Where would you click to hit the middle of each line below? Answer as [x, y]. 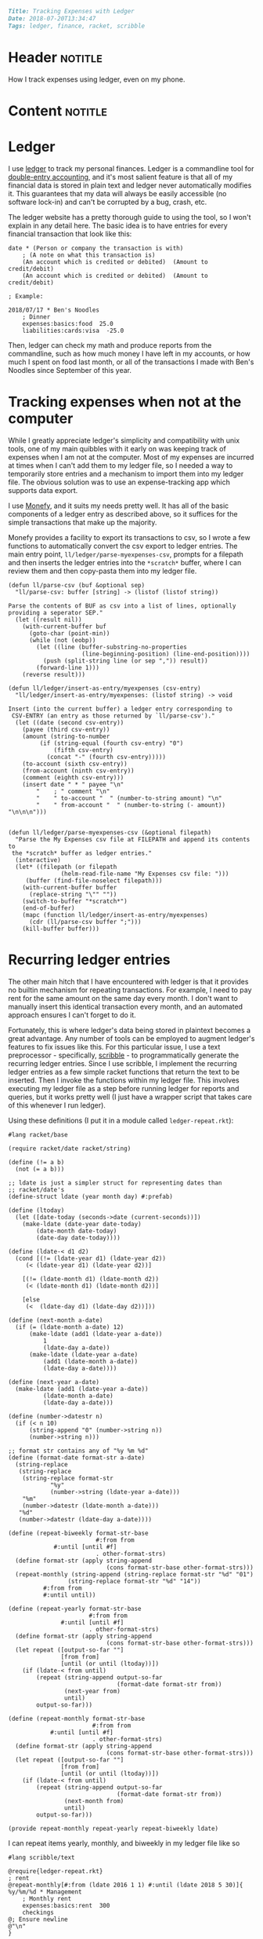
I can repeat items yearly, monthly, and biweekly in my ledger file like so [124, 1843]
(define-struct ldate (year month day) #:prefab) [91, 1196]
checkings [38, 1912]
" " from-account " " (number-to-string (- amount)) [131, 805]
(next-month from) [94, 1801]
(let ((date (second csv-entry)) [70, 722]
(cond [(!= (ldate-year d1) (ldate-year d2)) [91, 1258]
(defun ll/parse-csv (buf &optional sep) [77, 585]
